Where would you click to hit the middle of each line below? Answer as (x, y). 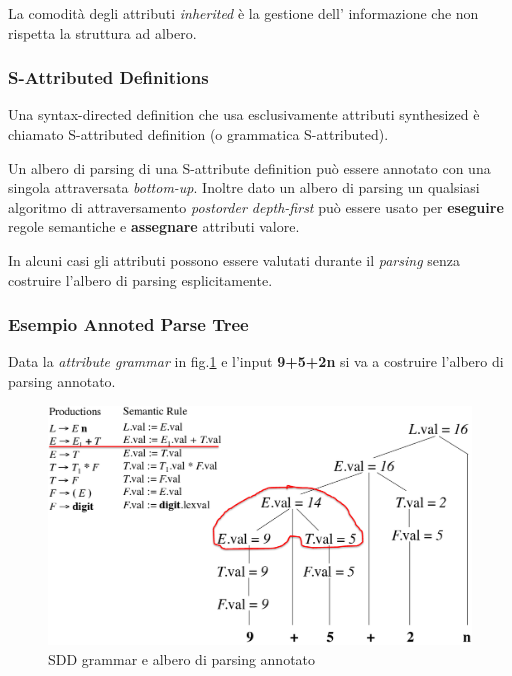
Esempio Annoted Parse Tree (128, 324)
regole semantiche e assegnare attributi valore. (154, 226)
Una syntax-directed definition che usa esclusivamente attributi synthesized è (244, 114)
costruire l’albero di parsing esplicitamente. (140, 279)
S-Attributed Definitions (108, 77)
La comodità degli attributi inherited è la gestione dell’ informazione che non (243, 13)
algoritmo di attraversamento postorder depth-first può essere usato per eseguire (256, 206)
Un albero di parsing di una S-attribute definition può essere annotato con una (249, 167)
